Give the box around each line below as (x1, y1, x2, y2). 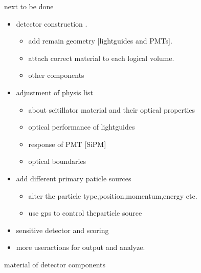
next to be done (4, 1, 54, 11)
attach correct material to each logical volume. (28, 52, 174, 63)
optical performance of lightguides (28, 121, 135, 132)
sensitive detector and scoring (16, 224, 109, 235)
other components (28, 70, 84, 80)
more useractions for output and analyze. (16, 242, 145, 253)
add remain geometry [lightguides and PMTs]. (28, 35, 172, 46)
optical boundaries (28, 156, 86, 166)
